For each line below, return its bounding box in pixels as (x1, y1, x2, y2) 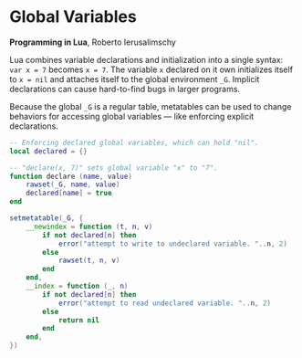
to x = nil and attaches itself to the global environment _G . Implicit (9, 73, 260, 84)
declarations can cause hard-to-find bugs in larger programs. (9, 83, 240, 94)
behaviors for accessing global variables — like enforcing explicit (9, 111, 255, 121)
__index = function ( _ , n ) (26, 281, 129, 291)
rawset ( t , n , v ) (57, 256, 120, 266)
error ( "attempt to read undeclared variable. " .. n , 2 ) (57, 299, 272, 308)
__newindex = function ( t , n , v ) (26, 222, 153, 231)
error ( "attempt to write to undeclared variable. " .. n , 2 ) (57, 239, 287, 248)
